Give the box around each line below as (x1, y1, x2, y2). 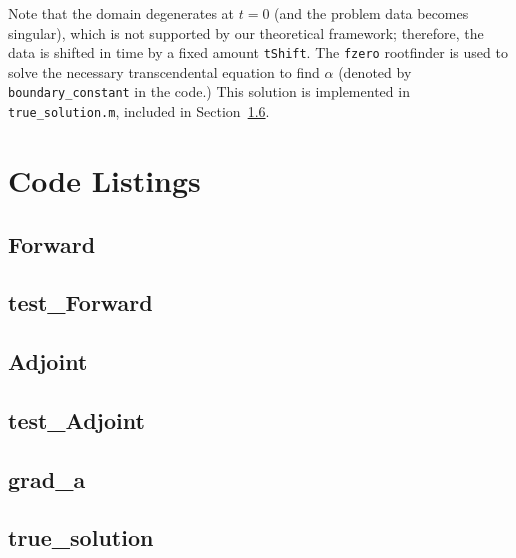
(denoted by (338, 61, 412, 82)
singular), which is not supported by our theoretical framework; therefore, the (8, 22, 484, 43)
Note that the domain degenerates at (8, 3, 235, 23)
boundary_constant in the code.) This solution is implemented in (8, 81, 410, 102)
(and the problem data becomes (274, 3, 469, 23)
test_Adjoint (8, 404, 145, 435)
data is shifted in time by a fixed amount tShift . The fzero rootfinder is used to (8, 42, 508, 63)
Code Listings (8, 159, 201, 200)
